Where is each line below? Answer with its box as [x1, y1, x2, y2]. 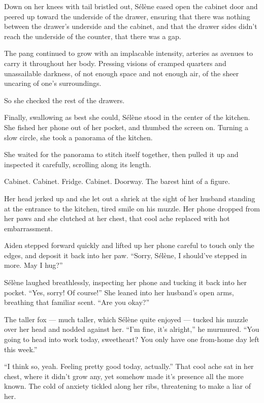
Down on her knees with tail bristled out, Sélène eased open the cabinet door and [4, 1, 258, 11]
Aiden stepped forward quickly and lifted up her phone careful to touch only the [4, 240, 254, 251]
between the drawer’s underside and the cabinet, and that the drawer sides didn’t [4, 21, 257, 32]
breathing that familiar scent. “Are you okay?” [4, 297, 150, 307]
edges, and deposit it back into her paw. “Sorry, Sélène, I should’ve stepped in [4, 250, 247, 260]
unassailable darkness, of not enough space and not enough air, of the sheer [4, 68, 239, 78]
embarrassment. [4, 223, 53, 233]
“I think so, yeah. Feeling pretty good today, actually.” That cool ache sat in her [4, 361, 254, 371]
